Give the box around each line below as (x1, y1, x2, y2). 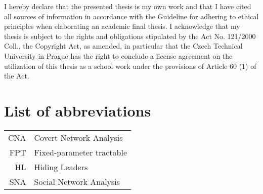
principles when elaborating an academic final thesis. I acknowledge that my (4, 21, 240, 31)
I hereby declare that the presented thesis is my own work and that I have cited (4, 1, 251, 11)
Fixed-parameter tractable (34, 146, 127, 158)
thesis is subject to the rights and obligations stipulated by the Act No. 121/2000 (4, 30, 256, 41)
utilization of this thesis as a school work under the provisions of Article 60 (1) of (4, 60, 256, 71)
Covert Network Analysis (34, 131, 123, 143)
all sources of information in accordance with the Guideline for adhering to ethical (4, 11, 259, 21)
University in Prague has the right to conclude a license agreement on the (4, 50, 233, 61)
